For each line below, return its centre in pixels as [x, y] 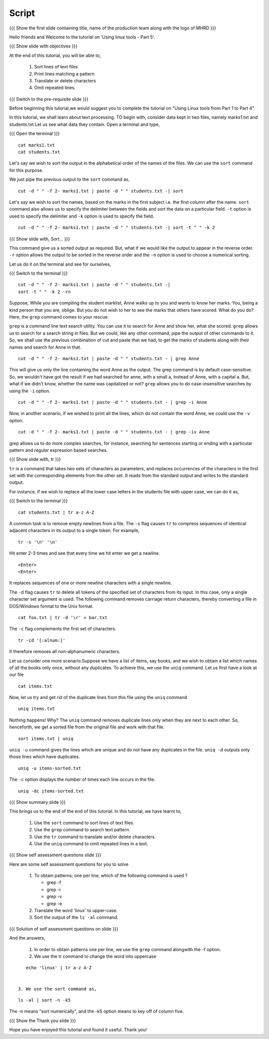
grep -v [54, 897]
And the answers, [27, 938]
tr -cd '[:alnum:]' [42, 640]
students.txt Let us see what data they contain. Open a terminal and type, [85, 124]
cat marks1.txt [37, 145]
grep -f [54, 882]
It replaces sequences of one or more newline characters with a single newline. [90, 583]
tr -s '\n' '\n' [38, 542]
